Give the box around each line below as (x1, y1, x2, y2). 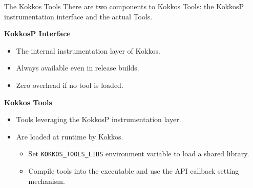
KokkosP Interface (4, 28, 71, 39)
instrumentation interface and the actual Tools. (4, 11, 153, 21)
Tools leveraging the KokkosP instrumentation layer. (16, 114, 181, 125)
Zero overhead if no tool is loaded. (16, 79, 123, 90)
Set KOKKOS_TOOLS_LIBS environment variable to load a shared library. (28, 148, 249, 159)
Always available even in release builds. (16, 62, 139, 73)
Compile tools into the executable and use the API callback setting (28, 166, 239, 176)
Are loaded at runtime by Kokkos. (16, 131, 123, 142)
